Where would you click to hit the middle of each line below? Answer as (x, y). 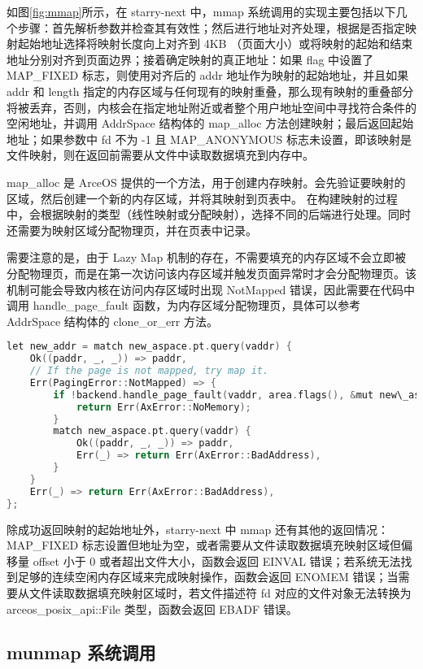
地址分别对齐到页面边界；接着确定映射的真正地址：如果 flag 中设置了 (190, 59)
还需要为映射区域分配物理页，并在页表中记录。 (132, 230)
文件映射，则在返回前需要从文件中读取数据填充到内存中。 (160, 155)
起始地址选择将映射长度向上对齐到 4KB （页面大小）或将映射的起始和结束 (215, 43)
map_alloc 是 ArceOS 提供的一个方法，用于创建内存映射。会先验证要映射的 (206, 182)
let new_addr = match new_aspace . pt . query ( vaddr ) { (149, 347)
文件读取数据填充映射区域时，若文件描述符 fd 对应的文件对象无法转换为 (220, 592)
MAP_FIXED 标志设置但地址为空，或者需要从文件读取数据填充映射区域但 (204, 545)
